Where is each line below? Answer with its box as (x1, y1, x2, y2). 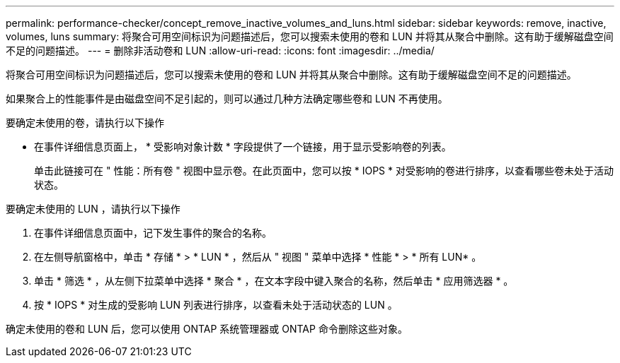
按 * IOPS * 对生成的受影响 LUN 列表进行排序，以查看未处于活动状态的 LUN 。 (34, 299, 398, 311)
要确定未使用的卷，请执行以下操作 (6, 117, 164, 129)
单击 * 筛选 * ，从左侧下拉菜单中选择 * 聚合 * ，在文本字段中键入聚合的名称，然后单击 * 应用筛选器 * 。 (34, 275, 514, 287)
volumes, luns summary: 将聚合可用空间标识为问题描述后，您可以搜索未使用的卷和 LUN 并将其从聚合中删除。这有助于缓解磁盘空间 (6, 30, 614, 42)
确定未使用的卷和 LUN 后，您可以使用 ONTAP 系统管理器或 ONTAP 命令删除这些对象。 (6, 323, 408, 335)
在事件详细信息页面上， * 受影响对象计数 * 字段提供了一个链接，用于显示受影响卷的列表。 (34, 141, 452, 153)
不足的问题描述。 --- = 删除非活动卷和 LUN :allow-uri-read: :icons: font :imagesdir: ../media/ (6, 44, 435, 56)
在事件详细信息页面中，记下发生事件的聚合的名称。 (34, 227, 272, 239)
